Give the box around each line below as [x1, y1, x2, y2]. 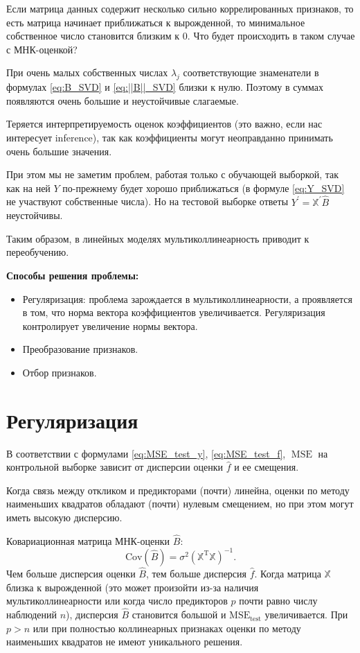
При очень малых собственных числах [6, 65, 168, 80]
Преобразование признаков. [22, 342, 138, 356]
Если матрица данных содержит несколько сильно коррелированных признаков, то [6, 1, 354, 15]
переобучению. [6, 245, 69, 259]
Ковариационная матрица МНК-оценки [6, 533, 170, 548]
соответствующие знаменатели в [183, 65, 319, 80]
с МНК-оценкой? [6, 42, 78, 56]
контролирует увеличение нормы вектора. [22, 318, 198, 333]
